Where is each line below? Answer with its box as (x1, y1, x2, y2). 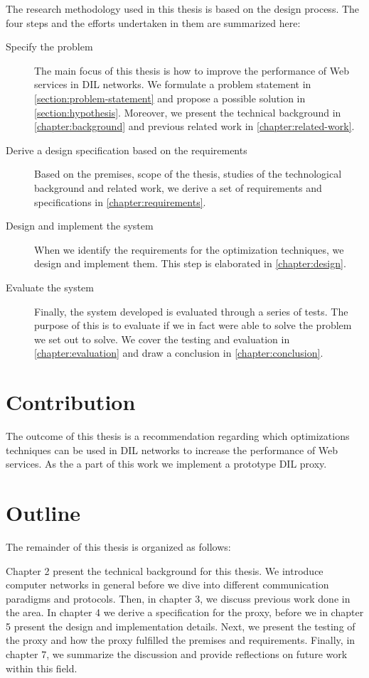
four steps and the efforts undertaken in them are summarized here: (6, 15, 301, 30)
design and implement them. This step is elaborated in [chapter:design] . (34, 256, 346, 271)
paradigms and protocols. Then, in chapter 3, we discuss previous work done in (6, 591, 351, 606)
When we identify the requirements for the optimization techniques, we (34, 242, 344, 257)
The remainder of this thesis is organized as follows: (6, 539, 231, 554)
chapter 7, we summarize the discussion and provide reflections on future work (6, 647, 348, 662)
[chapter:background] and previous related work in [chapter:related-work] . (34, 119, 355, 134)
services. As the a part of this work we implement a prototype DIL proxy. (6, 456, 327, 471)
